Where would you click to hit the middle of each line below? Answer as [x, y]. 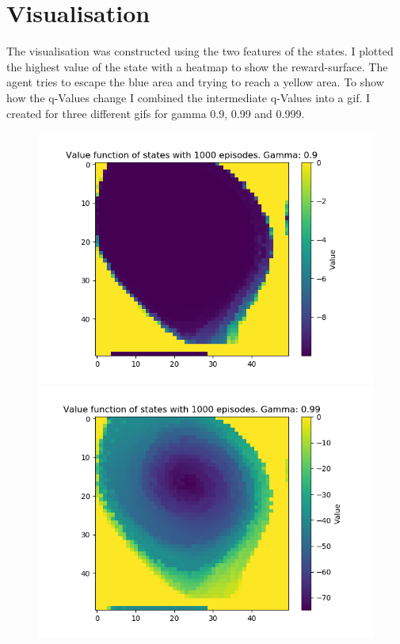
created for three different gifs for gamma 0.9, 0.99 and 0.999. [156, 113]
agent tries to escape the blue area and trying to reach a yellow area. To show [195, 82]
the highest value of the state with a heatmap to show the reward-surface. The [197, 66]
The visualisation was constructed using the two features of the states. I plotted [200, 51]
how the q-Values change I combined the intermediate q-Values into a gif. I [189, 97]
